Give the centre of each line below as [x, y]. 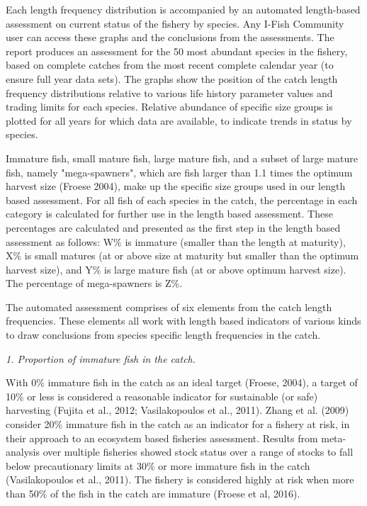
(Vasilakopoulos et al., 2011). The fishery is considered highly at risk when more [180, 479]
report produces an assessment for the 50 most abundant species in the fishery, [177, 51]
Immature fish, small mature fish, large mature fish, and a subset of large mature [182, 158]
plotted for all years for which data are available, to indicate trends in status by [179, 120]
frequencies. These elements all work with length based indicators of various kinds [183, 321]
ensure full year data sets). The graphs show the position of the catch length [172, 78]
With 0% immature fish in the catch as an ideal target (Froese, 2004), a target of [182, 382]
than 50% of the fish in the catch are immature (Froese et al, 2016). [153, 493]
